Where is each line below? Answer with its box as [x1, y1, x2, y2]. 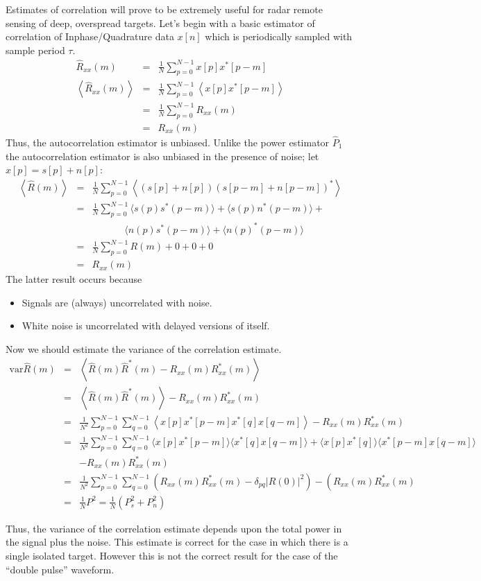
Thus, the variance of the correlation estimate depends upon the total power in [6, 521, 342, 535]
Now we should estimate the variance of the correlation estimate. [6, 341, 282, 356]
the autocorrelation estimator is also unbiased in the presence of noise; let [6, 148, 319, 163]
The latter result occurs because [6, 272, 142, 286]
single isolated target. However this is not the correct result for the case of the [6, 548, 338, 562]
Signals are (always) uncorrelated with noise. [22, 295, 212, 309]
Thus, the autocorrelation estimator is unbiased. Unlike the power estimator [6, 135, 330, 150]
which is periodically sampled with [205, 29, 353, 44]
